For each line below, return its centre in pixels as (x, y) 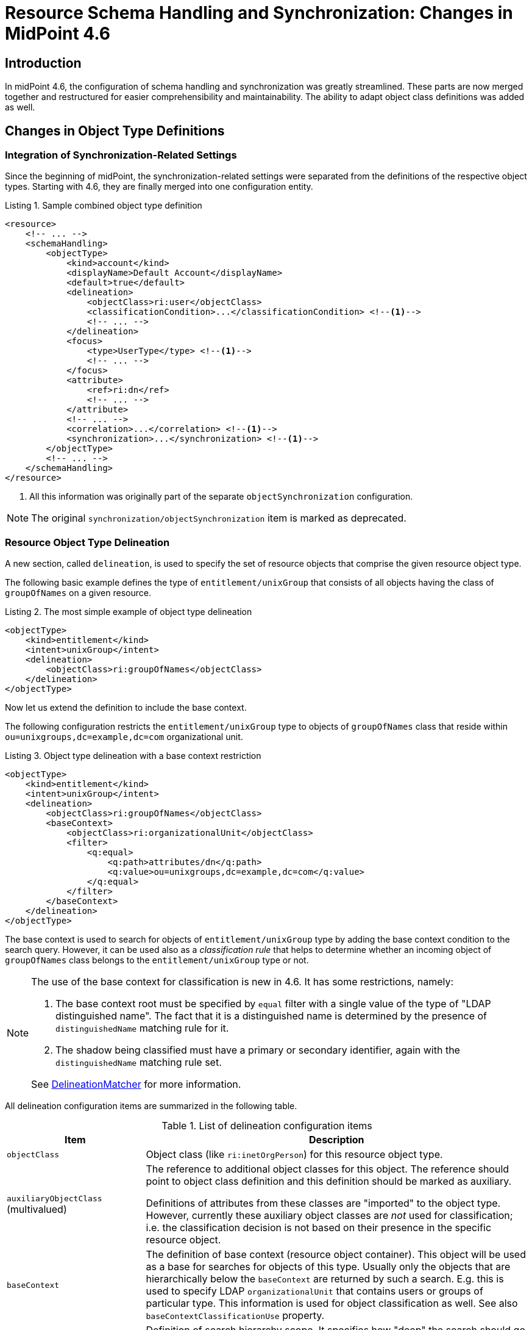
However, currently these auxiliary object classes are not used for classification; (329, 1216)
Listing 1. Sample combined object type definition (104, 206)
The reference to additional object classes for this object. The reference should (328, 1169)
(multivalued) (37, 1209)
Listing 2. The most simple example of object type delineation (129, 612)
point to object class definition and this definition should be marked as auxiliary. (329, 1181)
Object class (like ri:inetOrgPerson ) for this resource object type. (294, 1155)
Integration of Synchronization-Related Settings (121, 155)
